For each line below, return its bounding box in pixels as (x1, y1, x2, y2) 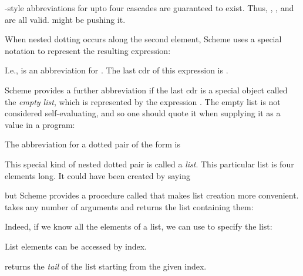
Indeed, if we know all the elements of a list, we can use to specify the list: (5, 220, 272, 233)
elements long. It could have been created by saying (5, 169, 190, 181)
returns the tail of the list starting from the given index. (5, 260, 207, 272)
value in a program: (5, 118, 75, 130)
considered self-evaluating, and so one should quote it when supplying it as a (5, 107, 281, 119)
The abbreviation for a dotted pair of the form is (5, 138, 180, 150)
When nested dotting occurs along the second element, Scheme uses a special (5, 33, 282, 45)
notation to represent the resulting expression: (5, 44, 171, 56)
